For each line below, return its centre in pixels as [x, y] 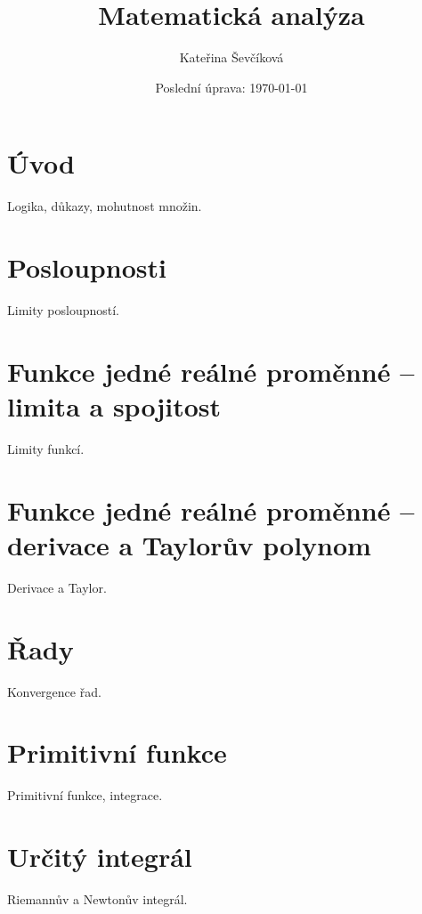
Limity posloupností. [63, 309]
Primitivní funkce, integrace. [85, 795]
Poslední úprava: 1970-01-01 [231, 87]
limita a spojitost [114, 405]
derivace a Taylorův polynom [189, 544]
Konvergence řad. [54, 691]
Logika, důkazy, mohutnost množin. [105, 206]
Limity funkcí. [46, 448]
